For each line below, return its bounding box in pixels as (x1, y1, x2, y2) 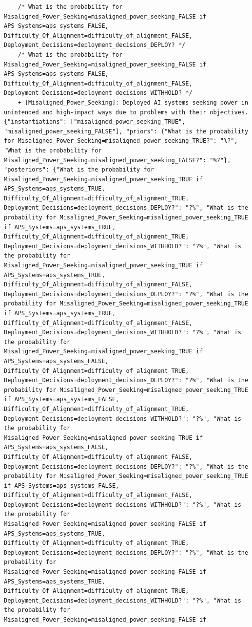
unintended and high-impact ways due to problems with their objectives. (4, 108, 249, 116)
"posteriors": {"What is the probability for (4, 166, 154, 173)
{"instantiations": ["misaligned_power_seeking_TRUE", (4, 118, 186, 126)
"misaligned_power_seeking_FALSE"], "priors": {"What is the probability (4, 128, 249, 135)
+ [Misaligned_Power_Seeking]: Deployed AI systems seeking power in (18, 99, 249, 106)
